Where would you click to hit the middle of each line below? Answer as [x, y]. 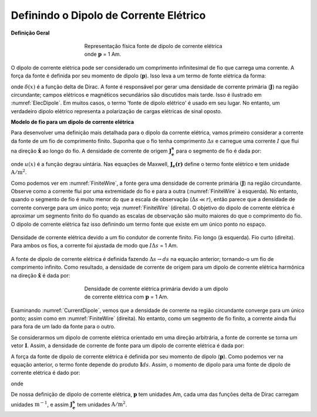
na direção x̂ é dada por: [41, 275]
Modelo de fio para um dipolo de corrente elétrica [72, 122]
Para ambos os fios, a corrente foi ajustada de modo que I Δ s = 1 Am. [95, 246]
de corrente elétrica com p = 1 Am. [126, 297]
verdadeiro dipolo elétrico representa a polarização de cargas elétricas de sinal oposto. [117, 111]
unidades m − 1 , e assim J [42, 404]
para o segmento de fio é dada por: [219, 151]
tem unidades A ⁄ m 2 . [102, 404]
